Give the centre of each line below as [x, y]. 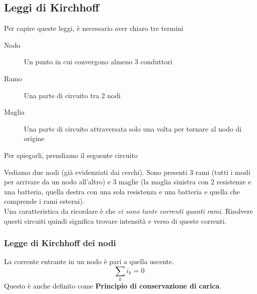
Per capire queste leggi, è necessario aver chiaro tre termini [94, 28]
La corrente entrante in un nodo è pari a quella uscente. [89, 261]
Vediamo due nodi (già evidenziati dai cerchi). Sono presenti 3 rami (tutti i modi [127, 172]
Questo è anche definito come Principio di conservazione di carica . [113, 286]
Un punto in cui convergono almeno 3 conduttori [98, 62]
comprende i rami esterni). [44, 201]
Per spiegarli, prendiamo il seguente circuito [71, 155]
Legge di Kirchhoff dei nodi [60, 243]
